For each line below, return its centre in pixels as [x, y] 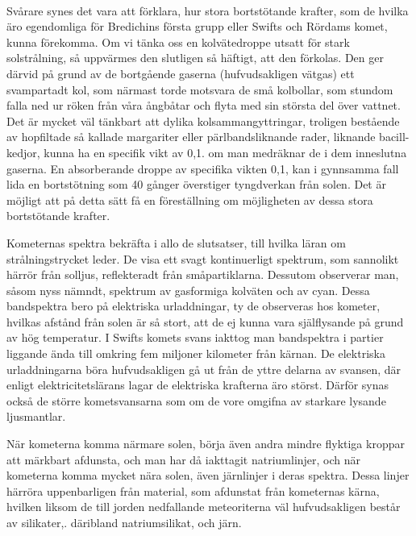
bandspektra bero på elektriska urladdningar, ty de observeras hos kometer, [193, 306]
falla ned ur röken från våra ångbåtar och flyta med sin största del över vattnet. [204, 105]
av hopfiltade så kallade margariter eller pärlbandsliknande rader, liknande [191, 137]
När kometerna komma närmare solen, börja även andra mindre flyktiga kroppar [206, 444]
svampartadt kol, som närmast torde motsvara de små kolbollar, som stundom [200, 89]
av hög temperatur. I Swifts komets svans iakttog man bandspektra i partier [195, 337]
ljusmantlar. [36, 416]
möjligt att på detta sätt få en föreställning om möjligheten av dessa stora [190, 199]
